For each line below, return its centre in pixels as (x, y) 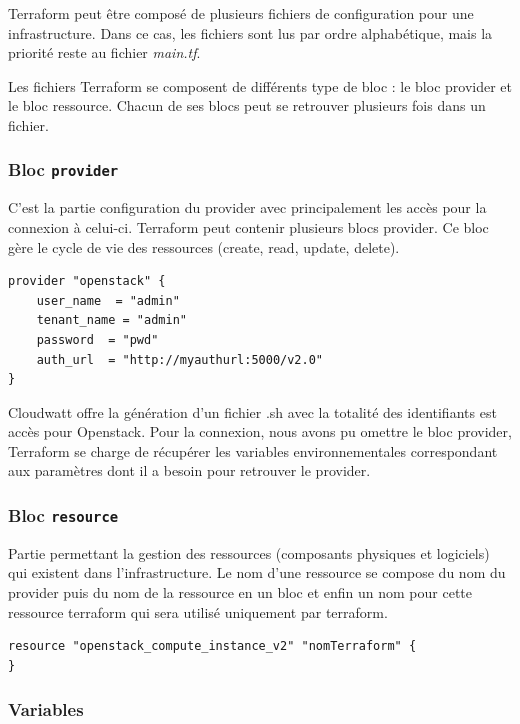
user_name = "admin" (108, 300)
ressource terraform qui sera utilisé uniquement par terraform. (198, 611)
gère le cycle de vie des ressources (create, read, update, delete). (204, 246)
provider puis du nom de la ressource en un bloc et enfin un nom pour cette (240, 592)
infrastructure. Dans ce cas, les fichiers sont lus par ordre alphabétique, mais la (250, 32)
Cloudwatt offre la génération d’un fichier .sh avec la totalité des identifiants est (252, 411)
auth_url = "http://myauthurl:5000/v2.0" (179, 359)
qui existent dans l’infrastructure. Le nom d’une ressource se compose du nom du (257, 572)
